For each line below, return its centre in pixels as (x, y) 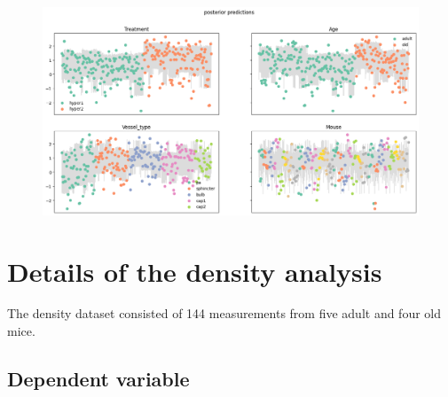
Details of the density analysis (195, 271)
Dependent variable (98, 379)
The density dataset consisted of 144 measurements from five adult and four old (224, 313)
